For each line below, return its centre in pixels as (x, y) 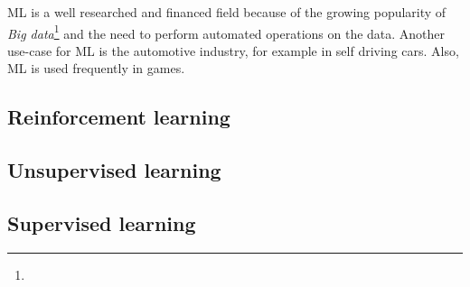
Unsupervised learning (114, 170)
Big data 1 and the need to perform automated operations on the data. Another (226, 32)
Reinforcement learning (119, 117)
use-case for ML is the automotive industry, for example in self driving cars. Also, (233, 50)
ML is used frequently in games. (96, 68)
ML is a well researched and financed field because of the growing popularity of (227, 12)
